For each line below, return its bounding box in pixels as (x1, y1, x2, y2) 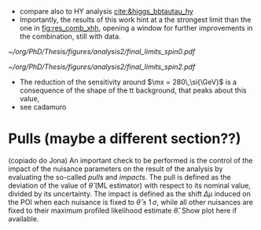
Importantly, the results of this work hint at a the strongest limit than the (19, 15, 252, 24)
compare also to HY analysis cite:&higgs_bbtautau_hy (19, 7, 194, 16)
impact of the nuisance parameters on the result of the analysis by (8, 164, 223, 173)
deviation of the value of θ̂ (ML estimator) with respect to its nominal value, (8, 181, 252, 190)
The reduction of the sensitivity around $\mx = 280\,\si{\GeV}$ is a (19, 78, 237, 86)
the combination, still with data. (19, 31, 121, 41)
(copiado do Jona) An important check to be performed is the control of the (8, 155, 253, 165)
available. (8, 214, 39, 223)
